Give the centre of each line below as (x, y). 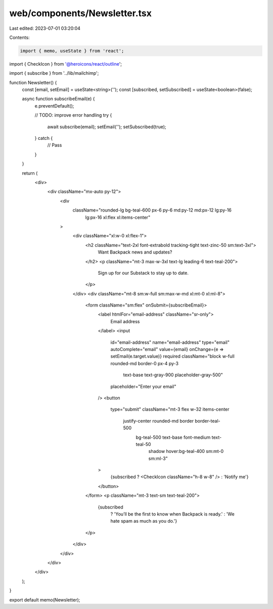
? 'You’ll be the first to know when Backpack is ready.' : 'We (172, 514)
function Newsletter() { (33, 82)
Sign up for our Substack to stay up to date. (143, 273)
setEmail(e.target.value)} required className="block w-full (172, 357)
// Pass (55, 145)
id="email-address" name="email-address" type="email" (170, 342)
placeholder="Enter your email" (143, 386)
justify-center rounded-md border (158, 421)
